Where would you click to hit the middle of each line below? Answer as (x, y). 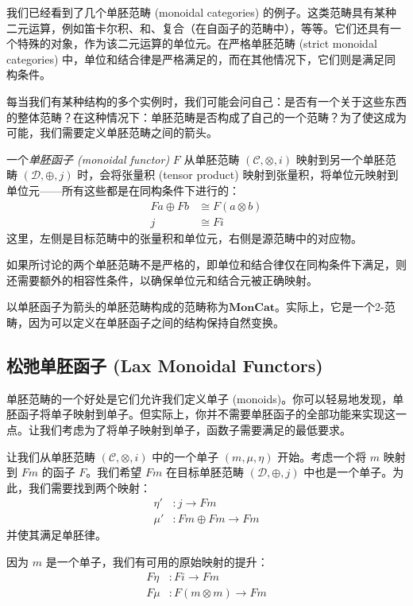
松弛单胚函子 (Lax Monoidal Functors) (165, 365)
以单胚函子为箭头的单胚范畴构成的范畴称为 (118, 307)
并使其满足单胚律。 (56, 535)
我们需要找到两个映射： (89, 487)
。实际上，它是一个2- (330, 307)
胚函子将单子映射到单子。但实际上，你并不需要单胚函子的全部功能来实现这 (201, 414)
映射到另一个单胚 (340, 159)
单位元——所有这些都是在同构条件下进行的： (123, 190)
